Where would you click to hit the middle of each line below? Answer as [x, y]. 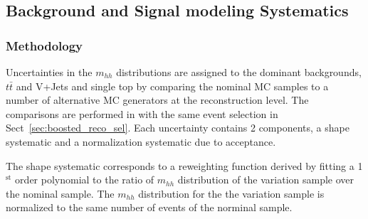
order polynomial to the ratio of [85, 180]
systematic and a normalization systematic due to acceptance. [141, 141]
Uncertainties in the [49, 72]
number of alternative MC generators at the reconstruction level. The [157, 100]
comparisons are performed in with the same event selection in [142, 113]
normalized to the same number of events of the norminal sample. [149, 207]
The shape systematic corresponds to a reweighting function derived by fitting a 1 [184, 165]
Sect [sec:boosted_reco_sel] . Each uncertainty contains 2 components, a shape [178, 128]
